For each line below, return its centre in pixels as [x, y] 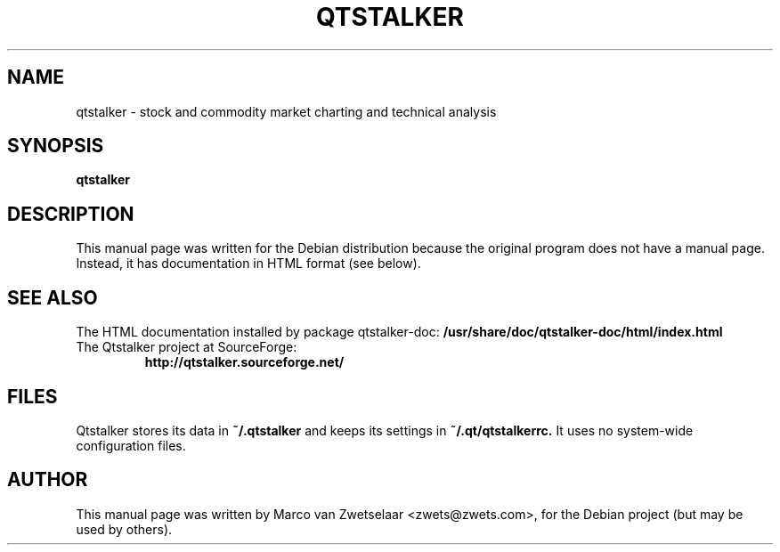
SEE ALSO [53, 297]
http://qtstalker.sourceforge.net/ [244, 362]
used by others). [124, 529]
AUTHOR [48, 480]
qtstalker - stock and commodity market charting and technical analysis [286, 111]
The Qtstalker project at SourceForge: [187, 347]
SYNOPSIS [56, 146]
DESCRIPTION [71, 214]
